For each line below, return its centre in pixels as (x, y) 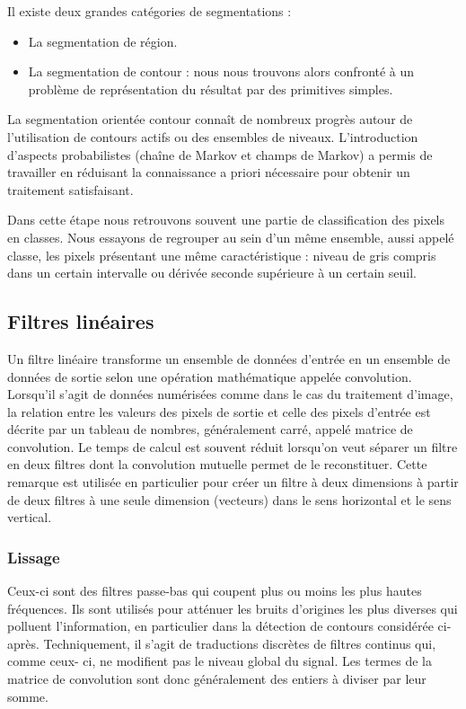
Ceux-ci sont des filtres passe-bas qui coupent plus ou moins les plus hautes (215, 591)
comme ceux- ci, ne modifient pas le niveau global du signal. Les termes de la (220, 661)
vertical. (30, 517)
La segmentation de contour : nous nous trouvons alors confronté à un (221, 71)
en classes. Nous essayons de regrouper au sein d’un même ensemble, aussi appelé (231, 237)
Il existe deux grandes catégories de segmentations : (149, 11)
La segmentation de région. (103, 41)
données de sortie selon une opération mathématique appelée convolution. (210, 376)
